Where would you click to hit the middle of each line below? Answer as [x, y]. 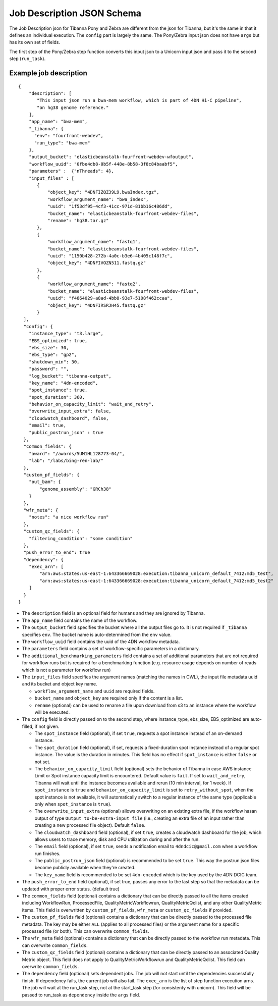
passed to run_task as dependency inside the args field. [81, 995]
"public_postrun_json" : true [66, 432]
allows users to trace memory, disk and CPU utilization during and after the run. [117, 839]
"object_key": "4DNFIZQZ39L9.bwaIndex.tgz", [103, 192]
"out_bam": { [45, 482]
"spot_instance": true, [58, 390]
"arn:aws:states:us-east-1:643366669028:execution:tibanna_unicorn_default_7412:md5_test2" [157, 581]
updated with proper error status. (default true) [71, 889]
